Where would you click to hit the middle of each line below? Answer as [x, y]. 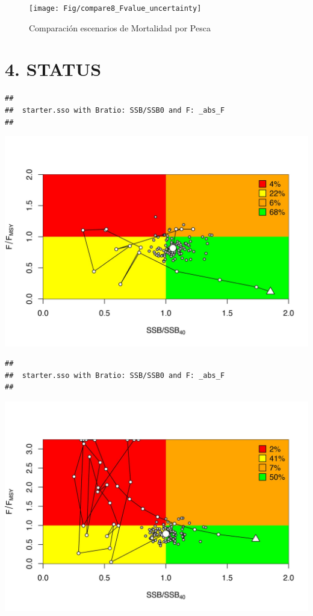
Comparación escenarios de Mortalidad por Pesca [120, 27]
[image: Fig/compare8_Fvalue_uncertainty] [115, 8]
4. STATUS [53, 69]
